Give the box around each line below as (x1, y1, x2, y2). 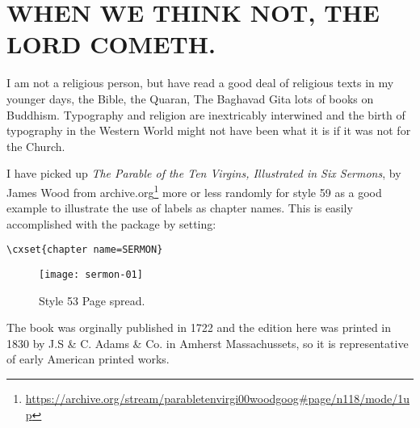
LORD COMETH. (6, 27, 216, 61)
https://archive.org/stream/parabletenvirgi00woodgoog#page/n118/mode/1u (25, 390, 410, 406)
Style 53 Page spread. (39, 292, 145, 308)
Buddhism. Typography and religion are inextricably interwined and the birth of (6, 106, 405, 123)
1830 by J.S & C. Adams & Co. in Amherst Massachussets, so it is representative (6, 334, 409, 351)
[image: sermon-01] (39, 268, 143, 280)
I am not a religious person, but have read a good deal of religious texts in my (6, 74, 394, 91)
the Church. (6, 137, 65, 154)
